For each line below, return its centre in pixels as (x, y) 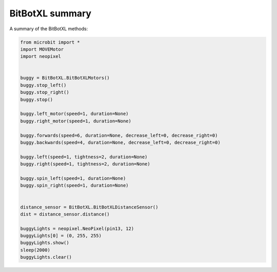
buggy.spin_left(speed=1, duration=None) (73, 178)
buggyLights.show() (45, 243)
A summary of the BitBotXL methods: (49, 29)
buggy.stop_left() (43, 85)
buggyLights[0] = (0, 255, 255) (61, 236)
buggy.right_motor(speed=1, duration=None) (76, 121)
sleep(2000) (35, 250)
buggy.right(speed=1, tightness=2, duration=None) (85, 164)
